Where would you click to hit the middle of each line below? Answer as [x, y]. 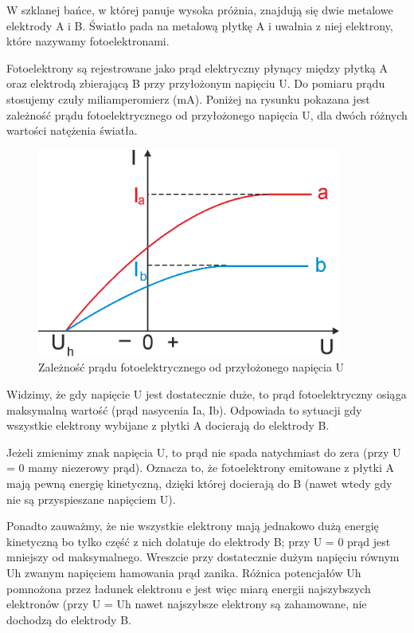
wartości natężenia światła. [72, 130]
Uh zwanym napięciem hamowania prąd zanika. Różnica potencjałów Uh [184, 572]
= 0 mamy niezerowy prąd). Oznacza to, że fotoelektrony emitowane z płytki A [200, 468]
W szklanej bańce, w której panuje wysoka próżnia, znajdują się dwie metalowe [200, 10]
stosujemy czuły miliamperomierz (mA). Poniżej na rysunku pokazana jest [188, 98]
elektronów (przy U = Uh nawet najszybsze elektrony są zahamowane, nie [187, 604]
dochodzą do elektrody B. [69, 619]
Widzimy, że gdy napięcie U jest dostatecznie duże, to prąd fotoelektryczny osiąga [207, 393]
